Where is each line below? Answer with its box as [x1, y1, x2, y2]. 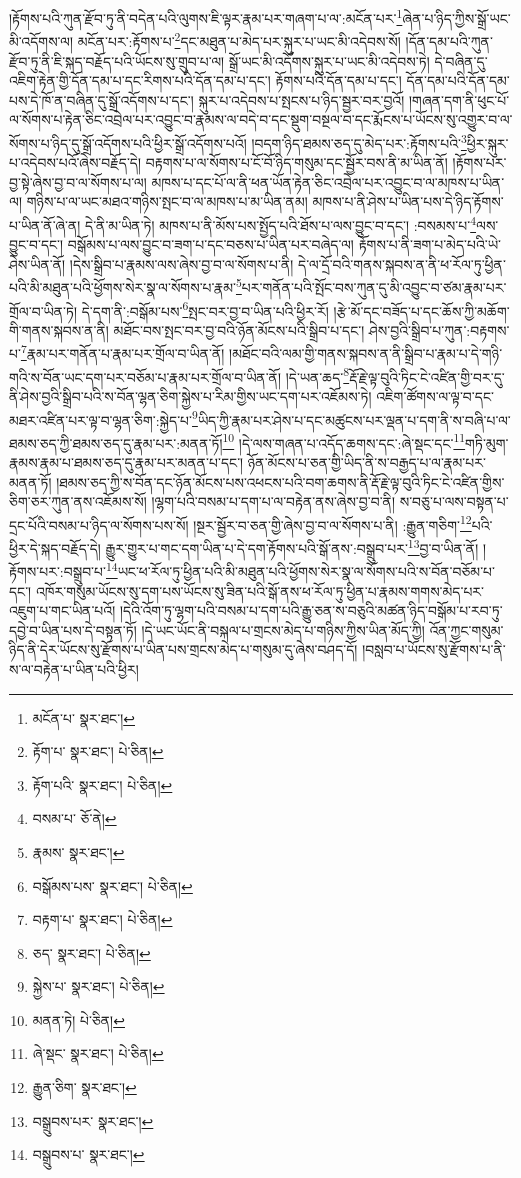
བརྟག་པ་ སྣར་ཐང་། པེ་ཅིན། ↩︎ [32, 909, 173, 930]
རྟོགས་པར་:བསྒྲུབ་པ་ [9, 560, 106, 581]
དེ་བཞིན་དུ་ [434, 50, 488, 71]
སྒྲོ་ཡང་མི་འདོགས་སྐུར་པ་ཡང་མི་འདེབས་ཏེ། [228, 50, 430, 71]
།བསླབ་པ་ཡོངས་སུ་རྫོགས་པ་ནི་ [362, 639, 506, 660]
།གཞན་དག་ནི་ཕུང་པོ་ [408, 89, 510, 110]
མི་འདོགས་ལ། [9, 30, 74, 51]
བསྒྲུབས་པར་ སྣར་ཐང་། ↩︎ [32, 1110, 154, 1131]
